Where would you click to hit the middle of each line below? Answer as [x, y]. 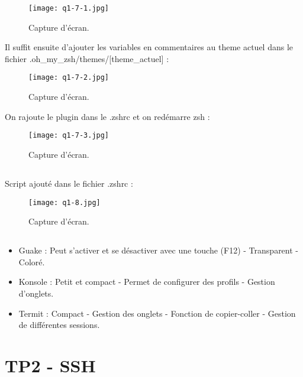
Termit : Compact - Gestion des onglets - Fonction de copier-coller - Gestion [157, 313]
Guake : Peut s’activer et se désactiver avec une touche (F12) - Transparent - [159, 250]
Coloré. [32, 261]
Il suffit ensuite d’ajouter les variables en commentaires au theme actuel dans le [149, 47]
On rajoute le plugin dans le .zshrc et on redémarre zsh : [107, 116]
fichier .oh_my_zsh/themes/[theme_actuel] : [87, 58]
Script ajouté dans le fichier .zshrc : [69, 183]
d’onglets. [36, 293]
